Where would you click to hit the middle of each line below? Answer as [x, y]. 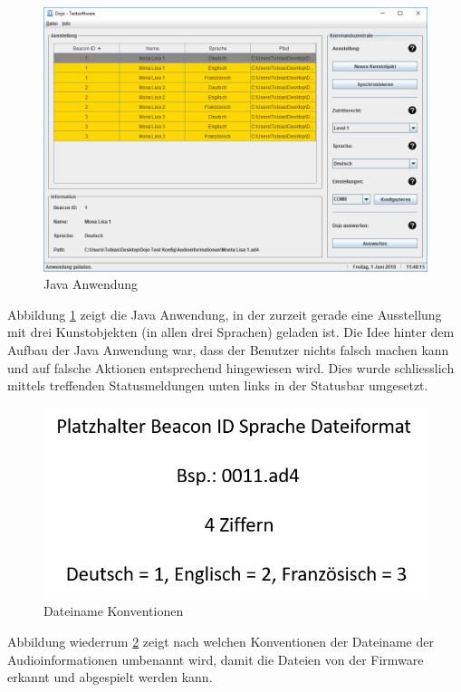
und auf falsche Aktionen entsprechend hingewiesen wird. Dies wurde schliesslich [231, 367]
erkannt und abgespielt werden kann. [110, 677]
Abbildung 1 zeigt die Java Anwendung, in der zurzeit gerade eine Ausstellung [225, 314]
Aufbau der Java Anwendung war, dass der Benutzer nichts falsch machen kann [228, 349]
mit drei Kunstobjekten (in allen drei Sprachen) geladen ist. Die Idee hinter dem [231, 332]
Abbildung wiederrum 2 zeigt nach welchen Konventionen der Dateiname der [221, 641]
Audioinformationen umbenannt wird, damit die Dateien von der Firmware [216, 659]
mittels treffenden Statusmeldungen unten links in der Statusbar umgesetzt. [218, 385]
